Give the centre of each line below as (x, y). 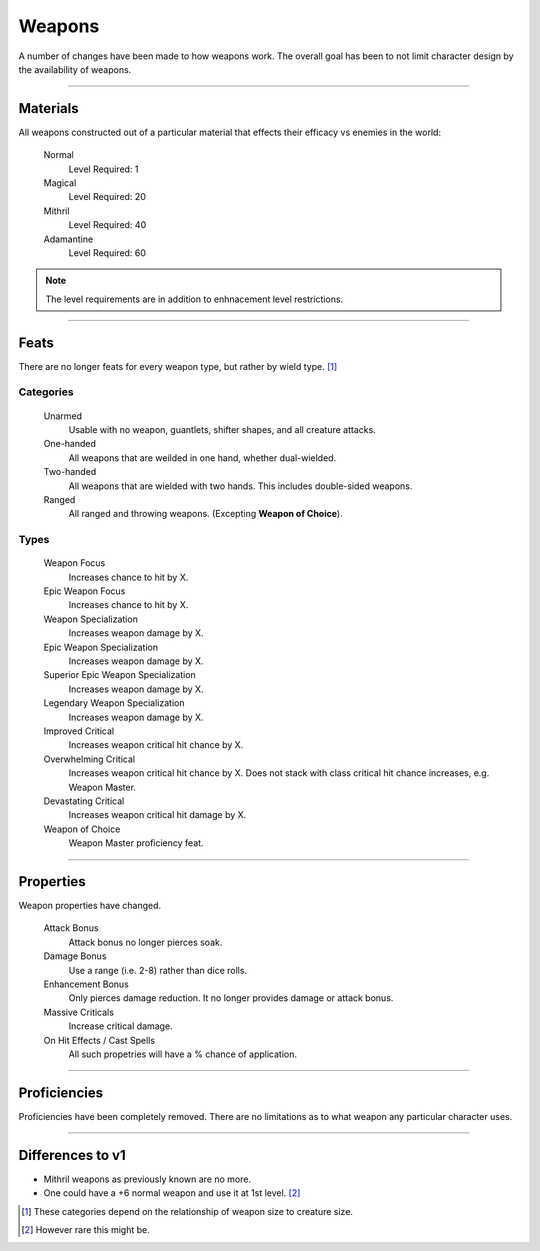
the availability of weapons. (75, 69)
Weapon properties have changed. (90, 906)
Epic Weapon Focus (84, 591)
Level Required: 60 (107, 252)
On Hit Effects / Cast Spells (99, 1040)
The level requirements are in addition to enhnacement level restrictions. (194, 299)
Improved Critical (79, 731)
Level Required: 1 (103, 169)
